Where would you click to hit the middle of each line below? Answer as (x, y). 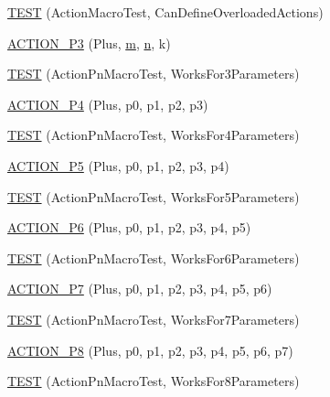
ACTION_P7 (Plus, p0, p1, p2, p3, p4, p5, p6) (140, 289)
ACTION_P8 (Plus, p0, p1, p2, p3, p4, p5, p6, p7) (150, 350)
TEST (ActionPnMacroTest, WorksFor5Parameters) (154, 196)
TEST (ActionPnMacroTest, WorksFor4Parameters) (154, 135)
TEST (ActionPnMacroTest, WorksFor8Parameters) (154, 381)
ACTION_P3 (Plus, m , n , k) (89, 43)
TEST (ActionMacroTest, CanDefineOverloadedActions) (165, 12)
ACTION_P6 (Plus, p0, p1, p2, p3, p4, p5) (129, 227)
